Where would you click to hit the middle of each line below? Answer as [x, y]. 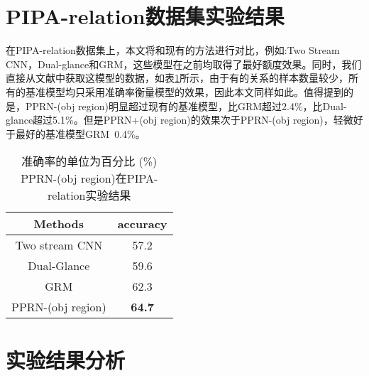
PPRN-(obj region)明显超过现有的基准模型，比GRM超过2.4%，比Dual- [186, 106]
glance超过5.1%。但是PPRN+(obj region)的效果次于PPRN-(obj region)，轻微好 [184, 120]
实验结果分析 [66, 360]
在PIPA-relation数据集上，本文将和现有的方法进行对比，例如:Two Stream [173, 50]
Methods [59, 224]
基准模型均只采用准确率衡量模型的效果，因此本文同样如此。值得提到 [184, 91]
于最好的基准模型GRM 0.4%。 [76, 133]
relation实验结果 [89, 195]
